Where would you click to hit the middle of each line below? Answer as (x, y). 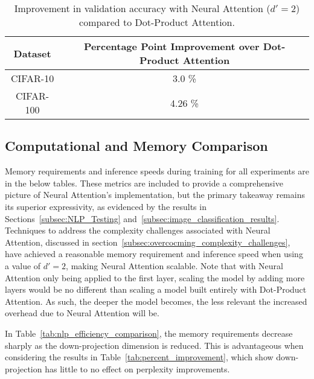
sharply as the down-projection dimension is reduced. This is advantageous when (154, 345)
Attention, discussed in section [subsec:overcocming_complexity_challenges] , (148, 242)
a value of (23, 265)
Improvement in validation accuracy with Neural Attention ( (142, 8)
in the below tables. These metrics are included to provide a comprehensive (144, 183)
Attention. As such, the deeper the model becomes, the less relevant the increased (156, 301)
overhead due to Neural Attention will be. (82, 313)
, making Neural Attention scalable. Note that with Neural (175, 265)
